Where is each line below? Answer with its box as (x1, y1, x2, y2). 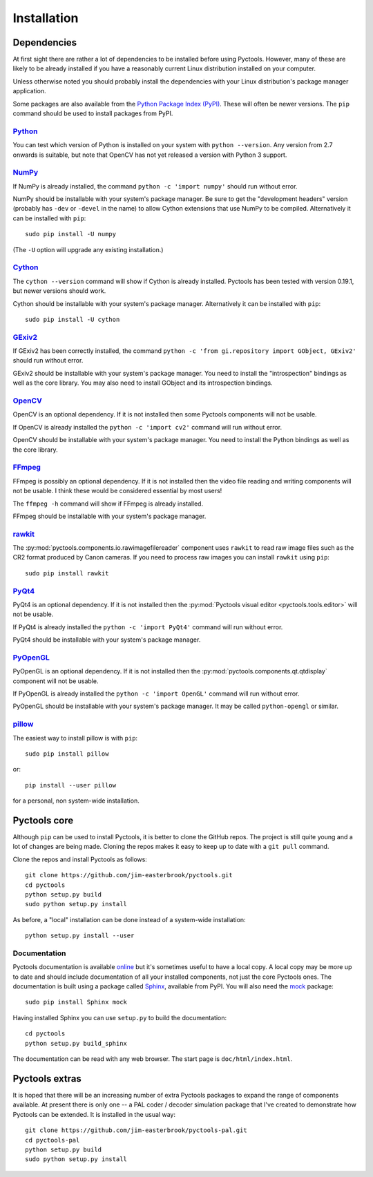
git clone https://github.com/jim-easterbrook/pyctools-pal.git (25, 1127, 248, 1134)
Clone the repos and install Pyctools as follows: (12, 855, 148, 863)
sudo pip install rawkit (25, 569, 109, 577)
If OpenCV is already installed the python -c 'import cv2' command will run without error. (12, 423, 283, 431)
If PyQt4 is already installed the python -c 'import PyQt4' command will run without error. (12, 622, 283, 631)
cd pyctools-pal (25, 1136, 80, 1144)
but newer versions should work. (12, 287, 106, 295)
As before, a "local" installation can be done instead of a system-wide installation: (12, 915, 246, 924)
